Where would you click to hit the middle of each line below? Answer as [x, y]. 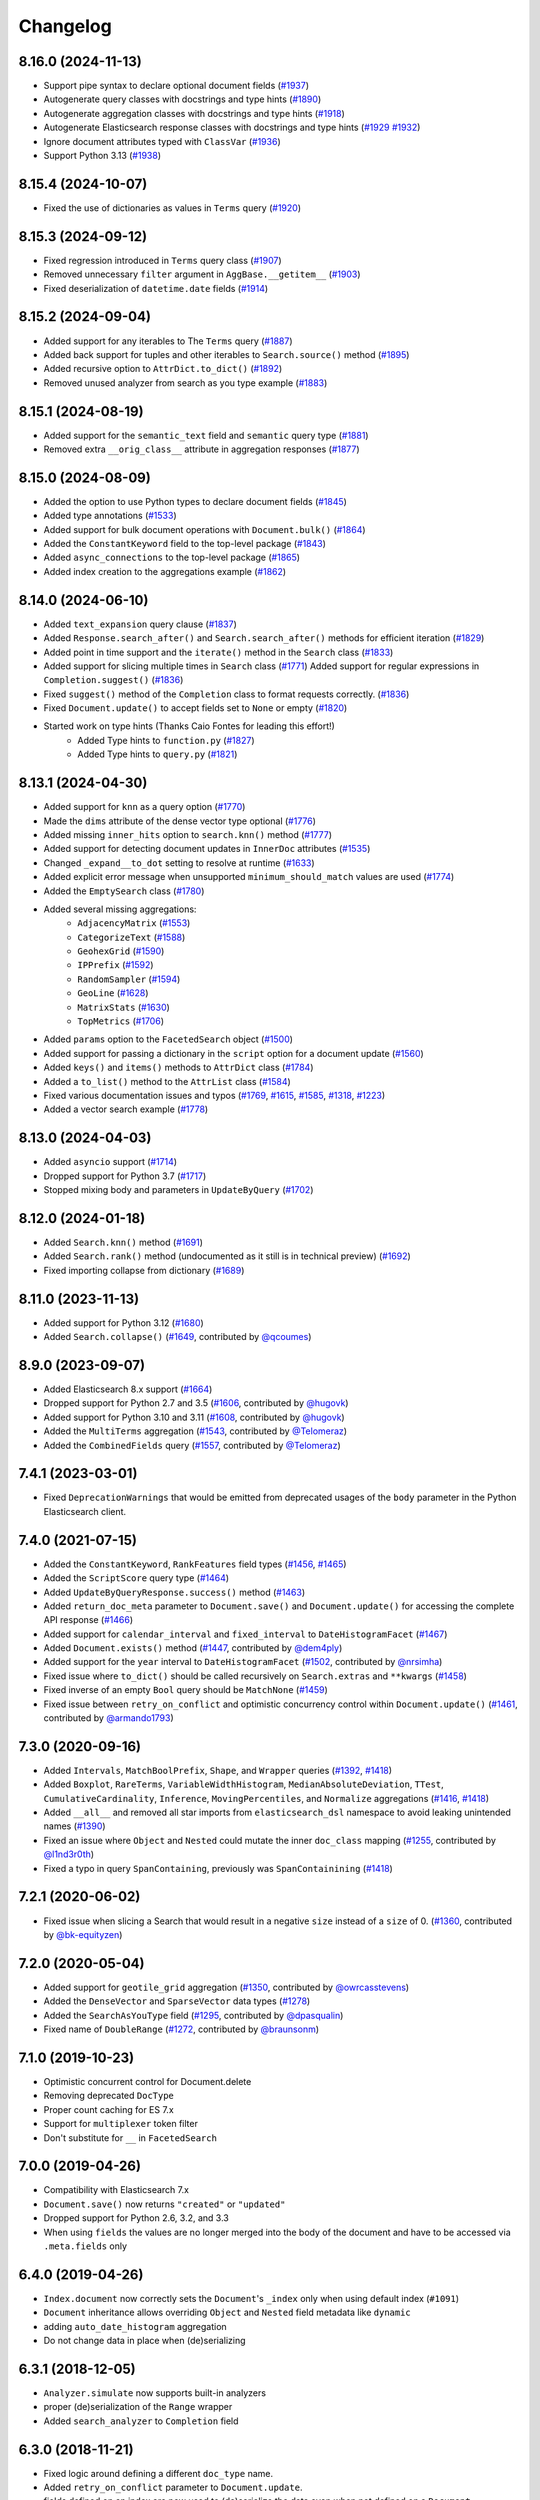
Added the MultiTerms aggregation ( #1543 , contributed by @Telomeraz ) [195, 1431]
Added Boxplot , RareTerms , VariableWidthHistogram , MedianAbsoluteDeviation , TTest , [243, 1784]
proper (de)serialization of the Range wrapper [138, 2407]
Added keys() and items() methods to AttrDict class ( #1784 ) [178, 1067]
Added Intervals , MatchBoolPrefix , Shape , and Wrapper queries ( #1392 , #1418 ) [218, 1770]
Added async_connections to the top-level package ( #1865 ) [171, 557]
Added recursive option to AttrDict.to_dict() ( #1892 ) [163, 369]
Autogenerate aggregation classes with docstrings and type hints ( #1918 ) [194, 113]
